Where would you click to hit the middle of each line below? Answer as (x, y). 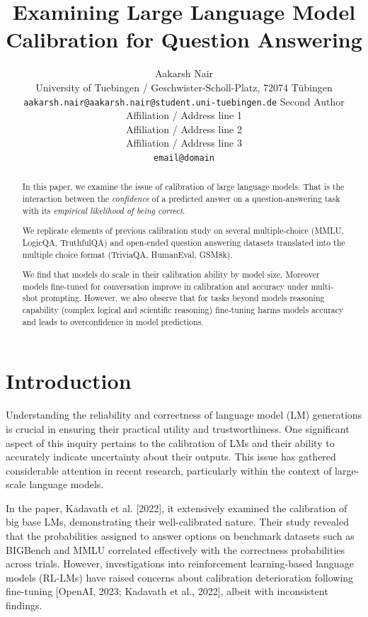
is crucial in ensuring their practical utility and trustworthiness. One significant (178, 428)
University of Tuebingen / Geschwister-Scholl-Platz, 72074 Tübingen (184, 87)
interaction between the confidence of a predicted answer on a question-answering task (181, 199)
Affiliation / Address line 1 (184, 115)
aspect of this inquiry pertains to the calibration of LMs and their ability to (170, 442)
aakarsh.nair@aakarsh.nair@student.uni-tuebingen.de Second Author (184, 101)
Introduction (69, 381)
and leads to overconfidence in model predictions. (113, 321)
